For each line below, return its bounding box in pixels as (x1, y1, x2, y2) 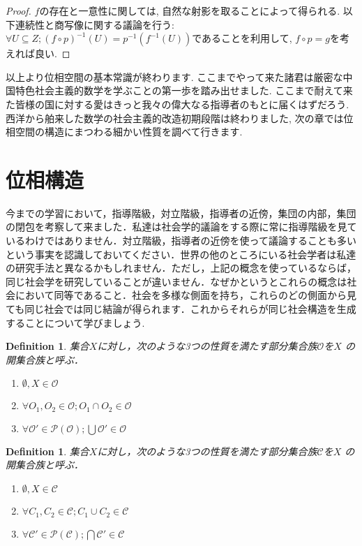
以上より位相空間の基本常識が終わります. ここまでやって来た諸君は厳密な (6, 69, 343, 84)
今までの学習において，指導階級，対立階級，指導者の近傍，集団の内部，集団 (6, 205, 356, 220)
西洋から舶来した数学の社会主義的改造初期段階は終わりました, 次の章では (6, 110, 344, 125)
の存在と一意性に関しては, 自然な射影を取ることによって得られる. (39, 3, 340, 17)
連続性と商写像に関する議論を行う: (15, 17, 174, 31)
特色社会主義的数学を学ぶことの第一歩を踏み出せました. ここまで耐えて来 (15, 83, 353, 98)
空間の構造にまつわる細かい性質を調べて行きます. (15, 124, 243, 139)
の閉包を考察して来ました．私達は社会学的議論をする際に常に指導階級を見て (6, 219, 357, 234)
